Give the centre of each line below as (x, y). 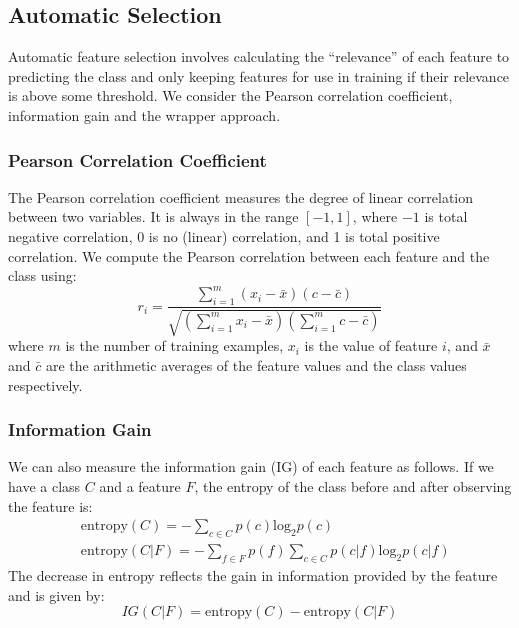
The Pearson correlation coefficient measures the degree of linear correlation (241, 196)
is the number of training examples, (174, 345)
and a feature (140, 486)
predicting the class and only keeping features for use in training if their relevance (259, 75)
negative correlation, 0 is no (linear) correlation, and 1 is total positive (224, 235)
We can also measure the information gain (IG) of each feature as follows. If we (251, 466)
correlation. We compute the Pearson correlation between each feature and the (249, 255)
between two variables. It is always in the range (153, 216)
